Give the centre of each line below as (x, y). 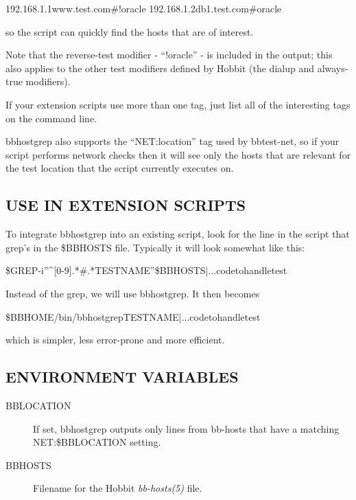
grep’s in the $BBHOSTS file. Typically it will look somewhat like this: (155, 247)
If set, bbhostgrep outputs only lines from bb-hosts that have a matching (186, 428)
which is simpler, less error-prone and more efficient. (115, 340)
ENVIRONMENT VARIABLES (122, 377)
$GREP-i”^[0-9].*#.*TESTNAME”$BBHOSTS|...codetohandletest (146, 270)
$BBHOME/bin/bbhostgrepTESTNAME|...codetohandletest (133, 316)
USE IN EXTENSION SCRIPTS (126, 205)
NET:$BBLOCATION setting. (97, 442)
